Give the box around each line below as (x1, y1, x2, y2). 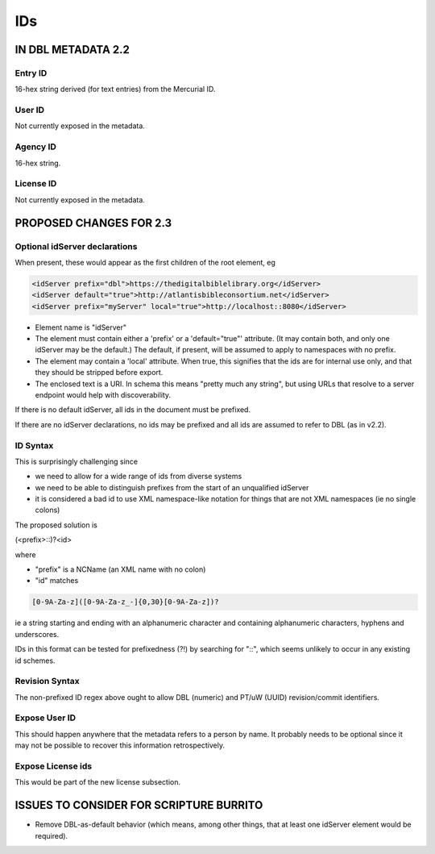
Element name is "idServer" (35, 323, 127, 332)
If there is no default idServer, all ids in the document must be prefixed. (14, 405, 251, 415)
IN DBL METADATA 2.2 (14, 43, 130, 56)
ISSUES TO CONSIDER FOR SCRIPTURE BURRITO (14, 798, 263, 812)
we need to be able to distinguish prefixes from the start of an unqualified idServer (35, 482, 309, 492)
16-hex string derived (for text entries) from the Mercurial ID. (14, 85, 216, 94)
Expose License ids (14, 760, 93, 772)
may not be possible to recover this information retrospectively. (14, 740, 226, 750)
